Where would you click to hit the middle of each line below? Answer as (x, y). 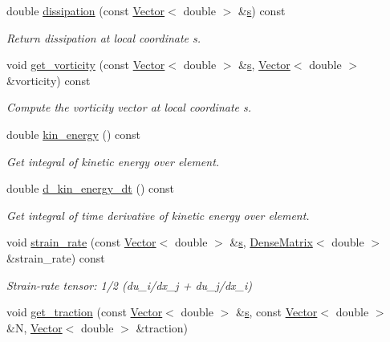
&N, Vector (35, 327)
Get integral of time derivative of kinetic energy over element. (158, 215)
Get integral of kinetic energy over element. (113, 161)
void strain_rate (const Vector (81, 242)
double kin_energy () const (73, 134)
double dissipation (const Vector (86, 10)
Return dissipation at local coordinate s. (104, 37)
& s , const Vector (277, 312)
